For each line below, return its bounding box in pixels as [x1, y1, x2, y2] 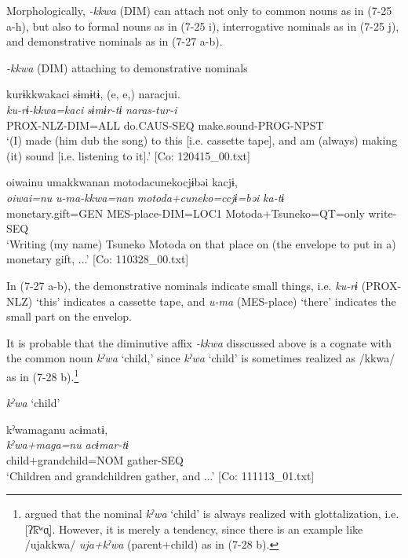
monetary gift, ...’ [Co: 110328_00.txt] [6, 251, 189, 267]
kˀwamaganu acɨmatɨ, [6, 420, 108, 437]
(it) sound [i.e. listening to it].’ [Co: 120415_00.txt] [6, 147, 250, 163]
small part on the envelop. [6, 308, 132, 325]
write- [368, 204, 397, 221]
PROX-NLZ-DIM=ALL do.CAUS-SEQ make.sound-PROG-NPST [6, 116, 324, 133]
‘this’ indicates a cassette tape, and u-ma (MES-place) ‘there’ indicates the [35, 292, 396, 309]
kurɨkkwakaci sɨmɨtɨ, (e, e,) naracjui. [6, 86, 180, 102]
